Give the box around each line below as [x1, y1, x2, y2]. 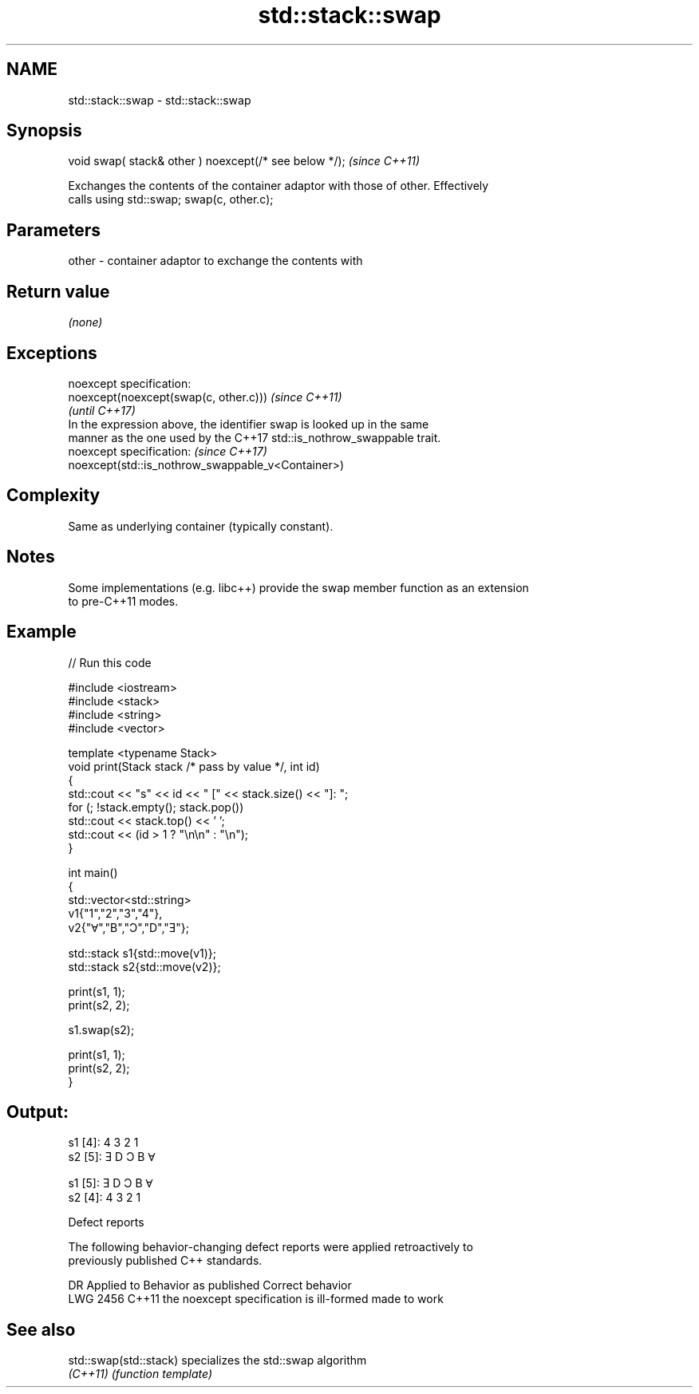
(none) [68, 315, 103, 330]
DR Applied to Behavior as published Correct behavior [68, 1278, 352, 1293]
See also [6, 1319, 76, 1340]
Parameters [6, 219, 101, 240]
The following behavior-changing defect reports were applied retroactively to [68, 1240, 473, 1254]
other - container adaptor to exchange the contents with [68, 254, 363, 268]
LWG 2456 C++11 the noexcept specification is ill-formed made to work [68, 1292, 444, 1306]
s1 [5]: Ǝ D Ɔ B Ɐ [68, 1176, 153, 1191]
